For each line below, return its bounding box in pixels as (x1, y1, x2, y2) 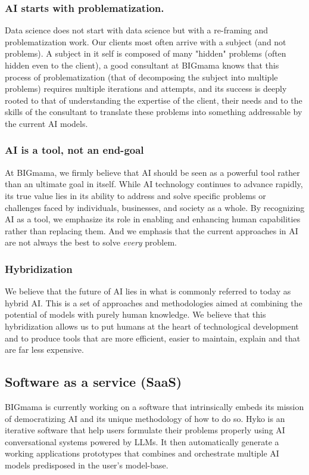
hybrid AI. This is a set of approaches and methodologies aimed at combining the (5, 296, 302, 309)
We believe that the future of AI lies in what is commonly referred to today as (5, 285, 291, 297)
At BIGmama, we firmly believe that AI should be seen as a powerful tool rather (5, 166, 300, 178)
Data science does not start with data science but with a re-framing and (5, 24, 268, 36)
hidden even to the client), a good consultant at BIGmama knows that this (5, 59, 279, 71)
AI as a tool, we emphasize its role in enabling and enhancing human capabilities (5, 213, 301, 225)
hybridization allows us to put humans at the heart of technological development (5, 319, 299, 332)
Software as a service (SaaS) (5, 372, 182, 391)
